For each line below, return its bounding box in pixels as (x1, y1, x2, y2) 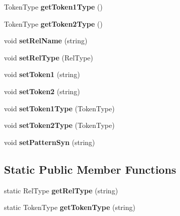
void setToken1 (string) (4, 69, 80, 80)
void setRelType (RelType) (4, 52, 93, 62)
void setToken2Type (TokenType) (4, 120, 115, 130)
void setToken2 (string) (4, 86, 80, 96)
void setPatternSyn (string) (4, 136, 95, 147)
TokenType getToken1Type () (4, 2, 103, 12)
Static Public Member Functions (4, 161, 176, 177)
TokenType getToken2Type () (4, 18, 103, 29)
